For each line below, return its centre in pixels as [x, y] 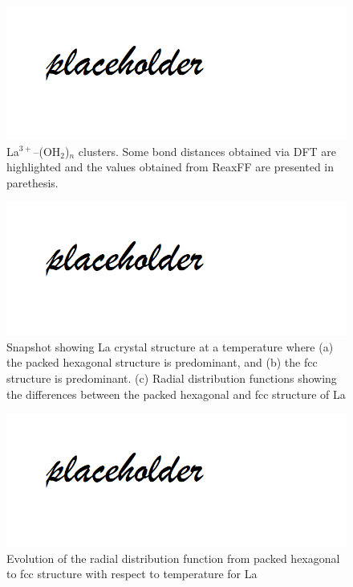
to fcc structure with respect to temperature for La [132, 574]
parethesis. [32, 182]
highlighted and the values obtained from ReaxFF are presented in [170, 167]
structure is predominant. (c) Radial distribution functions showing [172, 378]
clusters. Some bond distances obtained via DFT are [207, 151]
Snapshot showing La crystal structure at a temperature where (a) [170, 346]
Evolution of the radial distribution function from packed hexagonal [173, 558]
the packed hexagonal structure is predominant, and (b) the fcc [162, 362]
